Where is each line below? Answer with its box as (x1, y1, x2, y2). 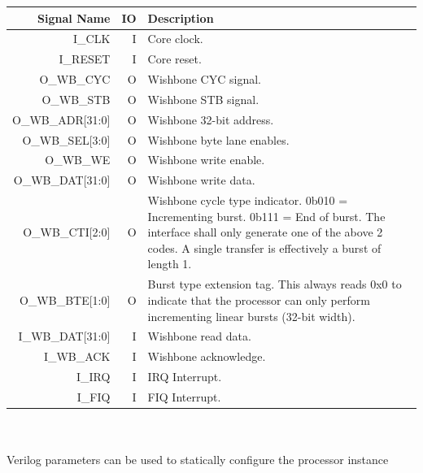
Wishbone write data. (147, 171, 255, 189)
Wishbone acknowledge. (147, 348, 266, 365)
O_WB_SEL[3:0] (22, 131, 111, 148)
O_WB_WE (45, 151, 111, 168)
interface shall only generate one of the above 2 (147, 223, 383, 241)
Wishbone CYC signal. (147, 71, 261, 88)
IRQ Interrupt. (147, 368, 222, 385)
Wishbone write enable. (147, 151, 265, 168)
